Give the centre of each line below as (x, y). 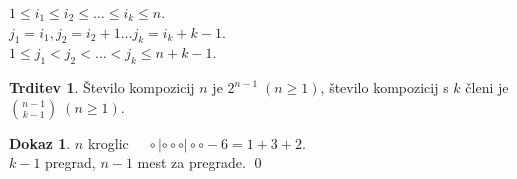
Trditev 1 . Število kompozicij (102, 87)
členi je (487, 87)
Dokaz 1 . (40, 142)
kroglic (108, 142)
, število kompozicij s (384, 87)
